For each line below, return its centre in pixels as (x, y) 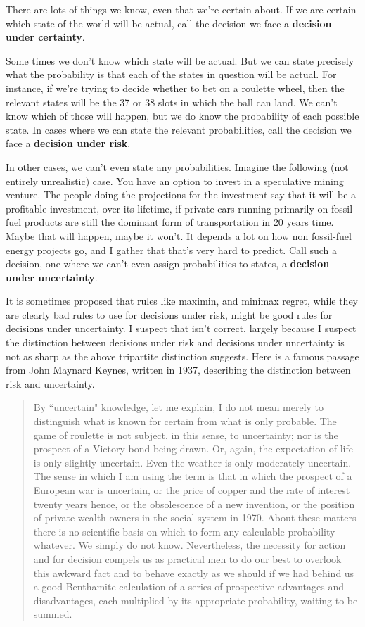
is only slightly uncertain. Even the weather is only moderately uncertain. (192, 462)
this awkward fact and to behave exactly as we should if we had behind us (194, 572)
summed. (53, 614)
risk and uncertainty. (50, 383)
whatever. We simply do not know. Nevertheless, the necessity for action (190, 545)
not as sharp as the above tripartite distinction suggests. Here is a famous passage (182, 356)
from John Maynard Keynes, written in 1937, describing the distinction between (178, 370)
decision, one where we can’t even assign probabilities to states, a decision (168, 264)
